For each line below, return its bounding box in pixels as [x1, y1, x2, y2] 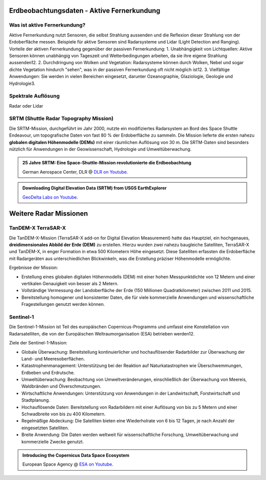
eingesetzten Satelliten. [21, 425, 69, 431]
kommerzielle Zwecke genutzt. [21, 439, 84, 444]
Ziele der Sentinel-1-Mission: [9, 340, 67, 346]
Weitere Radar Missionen [9, 210, 88, 218]
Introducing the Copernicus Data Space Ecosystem [22, 452, 130, 458]
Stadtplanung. [21, 397, 50, 403]
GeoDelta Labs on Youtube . [22, 194, 78, 200]
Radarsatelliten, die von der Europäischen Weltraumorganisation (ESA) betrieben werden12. [9, 331, 195, 336]
